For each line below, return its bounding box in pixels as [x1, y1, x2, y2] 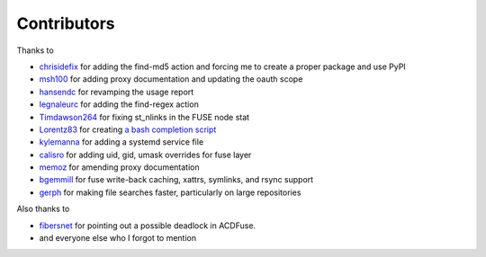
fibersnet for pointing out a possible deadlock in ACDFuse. [39, 220, 256, 231]
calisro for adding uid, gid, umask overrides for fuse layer [39, 149, 252, 160]
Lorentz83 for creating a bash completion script [39, 124, 217, 135]
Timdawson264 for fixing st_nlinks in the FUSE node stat [39, 111, 250, 122]
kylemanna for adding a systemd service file [39, 137, 204, 147]
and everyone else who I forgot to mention [39, 233, 197, 244]
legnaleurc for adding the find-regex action [39, 99, 200, 110]
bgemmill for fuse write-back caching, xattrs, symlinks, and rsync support [39, 174, 314, 185]
